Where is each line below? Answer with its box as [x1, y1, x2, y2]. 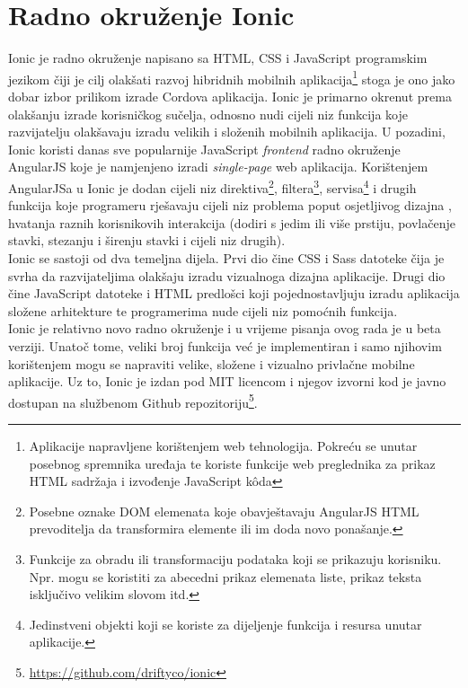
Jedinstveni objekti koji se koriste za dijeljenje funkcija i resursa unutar [29, 614, 422, 633]
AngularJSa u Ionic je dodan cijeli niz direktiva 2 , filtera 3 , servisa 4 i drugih [8, 175, 417, 197]
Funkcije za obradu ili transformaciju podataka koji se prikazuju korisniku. [29, 549, 442, 568]
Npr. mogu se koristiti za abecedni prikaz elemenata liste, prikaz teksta [29, 567, 422, 586]
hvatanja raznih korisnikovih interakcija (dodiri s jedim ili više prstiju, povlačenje [8, 213, 455, 232]
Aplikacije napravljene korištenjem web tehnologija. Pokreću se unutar [29, 436, 418, 454]
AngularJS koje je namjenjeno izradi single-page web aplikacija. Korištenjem [8, 157, 428, 176]
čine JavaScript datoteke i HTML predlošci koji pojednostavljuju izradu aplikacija [8, 284, 460, 303]
